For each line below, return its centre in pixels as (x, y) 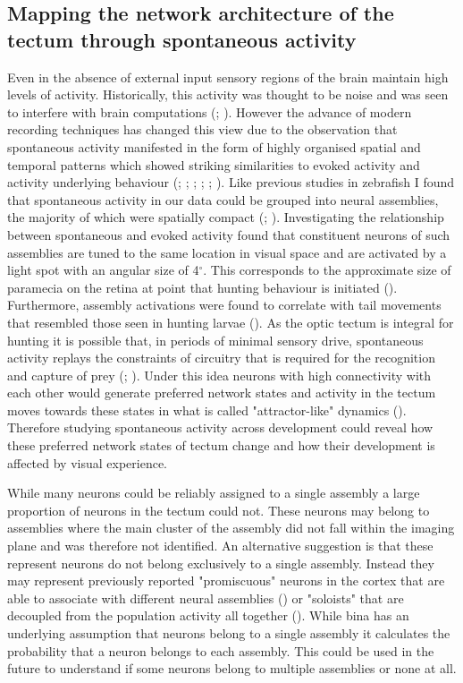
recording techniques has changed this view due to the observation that (202, 129)
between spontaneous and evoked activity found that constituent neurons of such (229, 234)
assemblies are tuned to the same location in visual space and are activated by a (227, 252)
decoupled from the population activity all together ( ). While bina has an (208, 615)
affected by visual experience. (87, 462)
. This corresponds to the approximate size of (327, 270)
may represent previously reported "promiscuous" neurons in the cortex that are (226, 581)
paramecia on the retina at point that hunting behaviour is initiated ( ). (202, 287)
